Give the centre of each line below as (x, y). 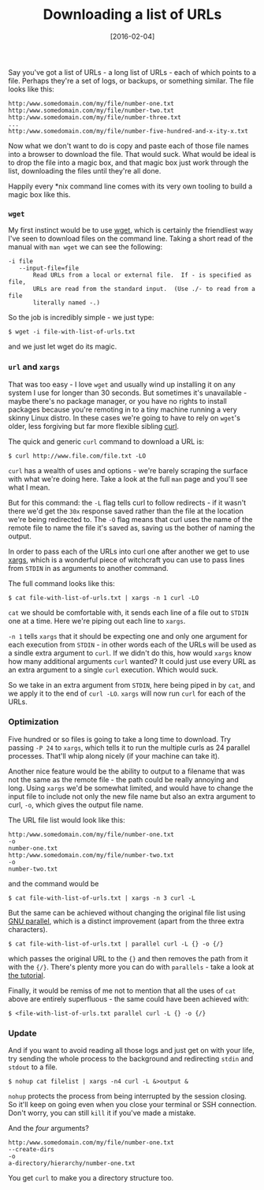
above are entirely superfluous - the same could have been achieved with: (129, 998)
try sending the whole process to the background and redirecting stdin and (131, 1059)
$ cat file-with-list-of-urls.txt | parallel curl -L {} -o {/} (116, 944)
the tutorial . (27, 975)
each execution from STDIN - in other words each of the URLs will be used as (132, 644)
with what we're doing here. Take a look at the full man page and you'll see (128, 479)
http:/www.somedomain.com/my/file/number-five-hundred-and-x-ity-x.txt (128, 131)
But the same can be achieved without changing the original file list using (127, 912)
